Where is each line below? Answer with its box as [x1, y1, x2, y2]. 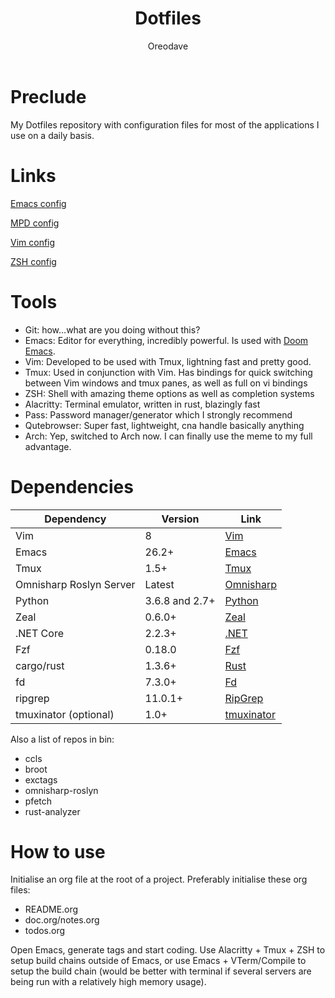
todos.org [24, 925, 66, 937]
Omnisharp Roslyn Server [15, 577, 136, 591]
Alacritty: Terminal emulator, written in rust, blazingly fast [24, 398, 261, 410]
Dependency [44, 512, 107, 526]
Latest [144, 577, 175, 591]
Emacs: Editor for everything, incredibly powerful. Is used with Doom [24, 334, 309, 346]
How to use [10, 840, 106, 863]
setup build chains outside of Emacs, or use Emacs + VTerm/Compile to [10, 955, 307, 967]
